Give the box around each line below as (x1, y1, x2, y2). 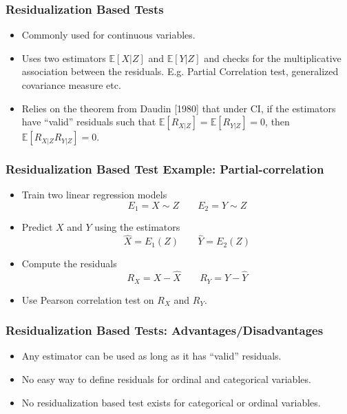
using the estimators (94, 220, 180, 234)
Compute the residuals (21, 256, 117, 271)
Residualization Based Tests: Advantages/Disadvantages (6, 322, 324, 339)
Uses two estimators (21, 50, 106, 65)
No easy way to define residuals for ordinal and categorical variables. (21, 371, 311, 386)
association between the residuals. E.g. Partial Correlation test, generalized (21, 64, 339, 79)
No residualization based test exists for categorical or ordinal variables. (21, 395, 321, 409)
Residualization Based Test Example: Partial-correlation (6, 161, 324, 178)
